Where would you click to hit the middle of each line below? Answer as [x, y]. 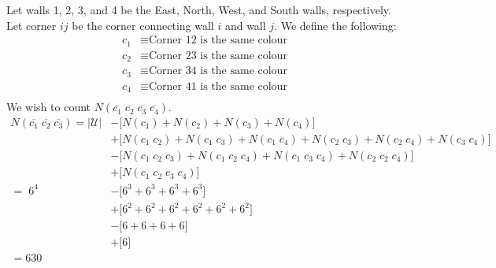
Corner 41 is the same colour [218, 86]
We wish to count [49, 107]
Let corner [31, 25]
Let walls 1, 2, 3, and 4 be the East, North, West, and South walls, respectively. [199, 10]
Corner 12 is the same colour [218, 41]
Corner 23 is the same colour [218, 56]
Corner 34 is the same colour [218, 71]
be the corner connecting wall [143, 25]
